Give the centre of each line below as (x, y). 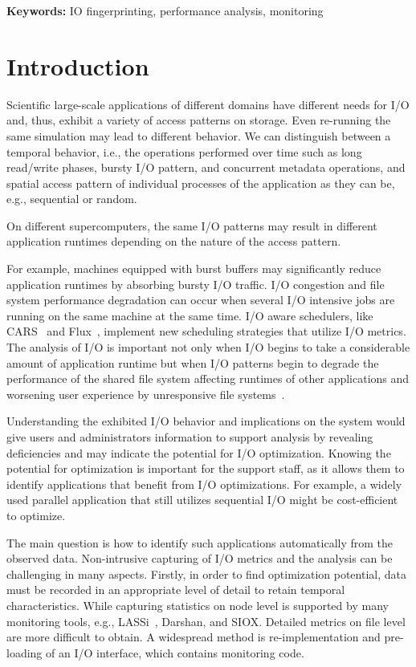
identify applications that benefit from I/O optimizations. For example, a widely (204, 484)
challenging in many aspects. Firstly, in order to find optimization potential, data (206, 573)
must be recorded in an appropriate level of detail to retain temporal (176, 590)
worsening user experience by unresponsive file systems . (146, 394)
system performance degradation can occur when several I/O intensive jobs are (201, 300)
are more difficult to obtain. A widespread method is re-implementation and (194, 637)
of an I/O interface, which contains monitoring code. (175, 652)
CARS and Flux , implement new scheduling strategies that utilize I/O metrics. (206, 331)
